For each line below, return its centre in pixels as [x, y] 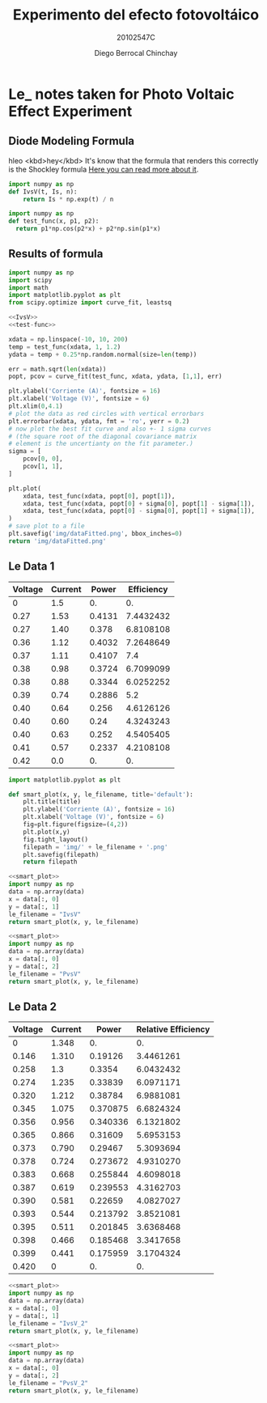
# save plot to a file [47, 526]
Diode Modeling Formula [72, 141]
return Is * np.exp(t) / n [68, 199]
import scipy [30, 280]
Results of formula [56, 254]
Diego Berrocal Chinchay [136, 53]
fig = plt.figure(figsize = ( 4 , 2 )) [76, 824]
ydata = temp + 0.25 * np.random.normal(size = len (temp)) [103, 354]
